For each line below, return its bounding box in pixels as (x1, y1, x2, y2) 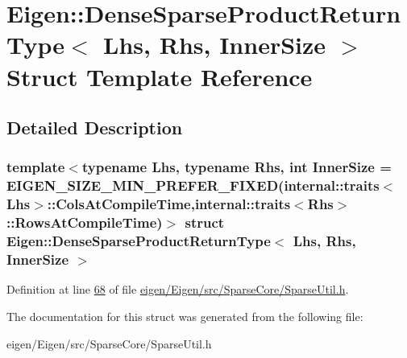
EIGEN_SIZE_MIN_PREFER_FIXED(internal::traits (6, 175, 380, 195)
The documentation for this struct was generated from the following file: (6, 307, 363, 324)
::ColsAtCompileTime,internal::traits (47, 194, 291, 214)
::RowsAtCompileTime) (6, 212, 163, 232)
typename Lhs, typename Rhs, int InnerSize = (81, 157, 392, 177)
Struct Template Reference (6, 60, 313, 93)
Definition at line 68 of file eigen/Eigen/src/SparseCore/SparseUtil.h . (6, 281, 349, 298)
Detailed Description (6, 115, 183, 140)
